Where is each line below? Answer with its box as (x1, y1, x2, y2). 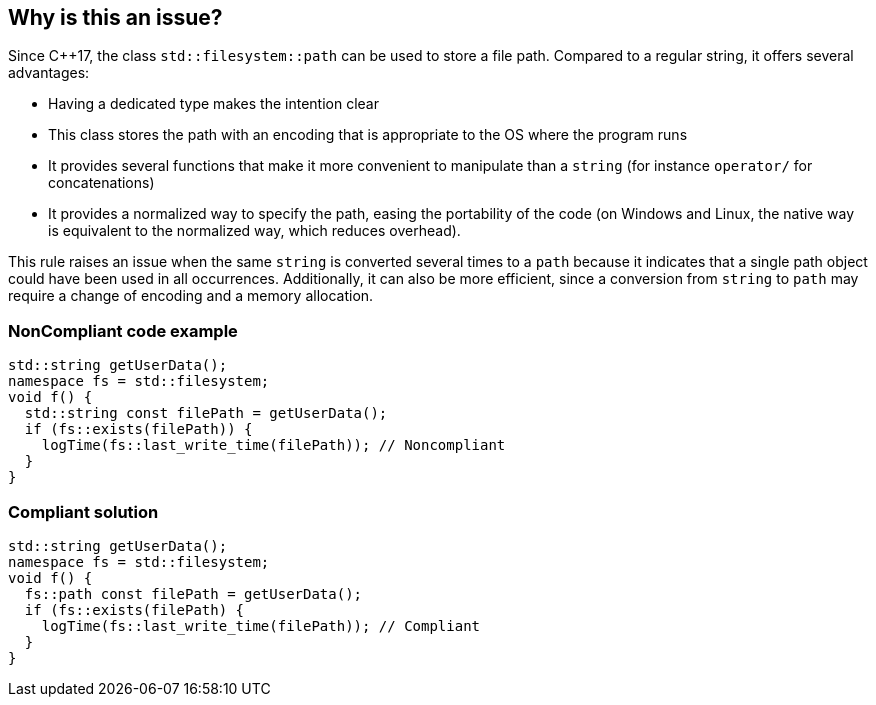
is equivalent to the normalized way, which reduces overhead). (48, 222, 461, 240)
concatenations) (48, 174, 155, 192)
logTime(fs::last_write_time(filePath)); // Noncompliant (41, 437, 506, 454)
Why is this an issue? (8, 5, 223, 30)
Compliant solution (8, 501, 159, 522)
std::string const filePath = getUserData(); (24, 405, 388, 422)
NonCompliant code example (8, 320, 238, 341)
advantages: (8, 64, 90, 82)
